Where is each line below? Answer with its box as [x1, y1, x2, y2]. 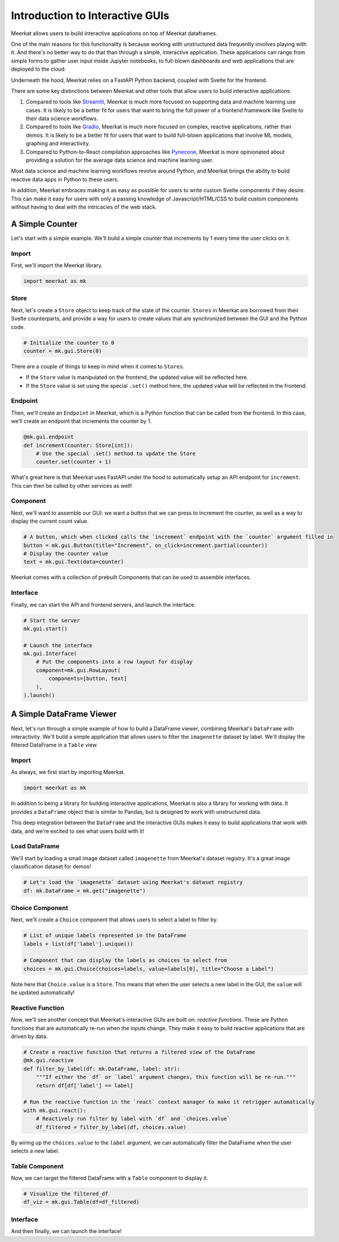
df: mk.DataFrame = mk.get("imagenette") [23, 887, 146, 894]
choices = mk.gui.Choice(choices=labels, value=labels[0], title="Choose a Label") [23, 965, 274, 972]
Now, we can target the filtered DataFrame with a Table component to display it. [11, 1175, 208, 1182]
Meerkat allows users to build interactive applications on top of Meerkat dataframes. [11, 30, 218, 37]
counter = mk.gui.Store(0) [23, 347, 102, 354]
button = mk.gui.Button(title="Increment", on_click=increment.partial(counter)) [23, 542, 268, 548]
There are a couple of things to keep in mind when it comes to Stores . [11, 363, 185, 370]
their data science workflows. [26, 115, 99, 122]
